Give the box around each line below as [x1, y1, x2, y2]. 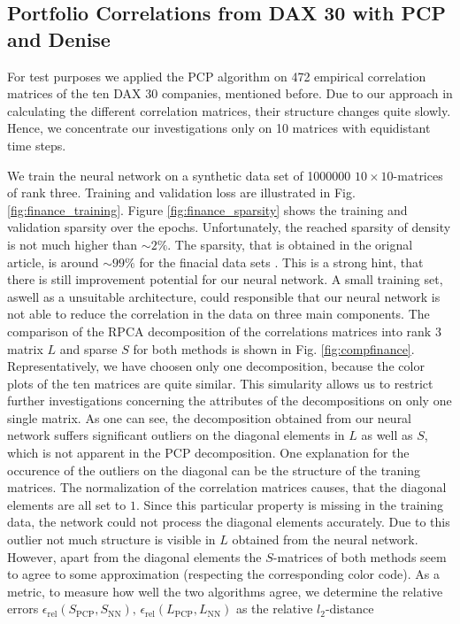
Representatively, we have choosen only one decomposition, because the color [7, 357, 425, 375]
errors [7, 599, 39, 618]
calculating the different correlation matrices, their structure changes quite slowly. [7, 101, 451, 119]
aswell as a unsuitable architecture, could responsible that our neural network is [7, 287, 441, 305]
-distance [325, 599, 374, 618]
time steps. [7, 135, 66, 154]
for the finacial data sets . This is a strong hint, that [139, 252, 424, 271]
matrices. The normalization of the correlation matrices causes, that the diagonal [7, 478, 447, 497]
